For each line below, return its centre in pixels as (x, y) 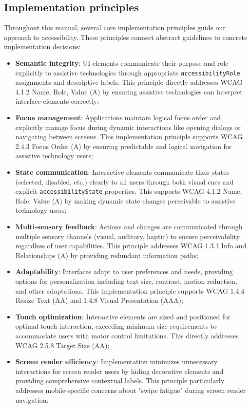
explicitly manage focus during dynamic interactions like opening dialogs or (128, 127)
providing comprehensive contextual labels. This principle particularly (120, 380)
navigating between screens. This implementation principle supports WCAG (129, 137)
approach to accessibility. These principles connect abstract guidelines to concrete (126, 37)
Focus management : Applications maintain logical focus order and (118, 118)
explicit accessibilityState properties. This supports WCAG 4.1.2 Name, (129, 191)
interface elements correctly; (57, 101)
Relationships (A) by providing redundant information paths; (107, 255)
